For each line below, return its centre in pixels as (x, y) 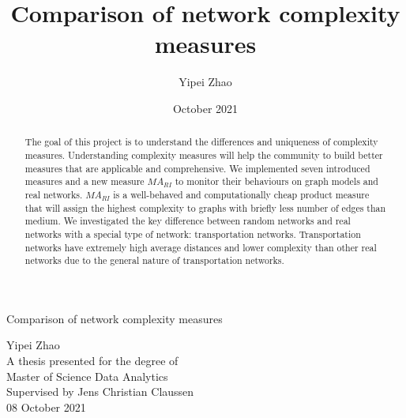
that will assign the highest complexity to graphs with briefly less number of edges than (205, 207)
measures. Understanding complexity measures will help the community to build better (204, 154)
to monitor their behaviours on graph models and (276, 181)
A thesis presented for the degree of (92, 361)
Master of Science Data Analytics (87, 376)
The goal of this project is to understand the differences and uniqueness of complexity (201, 142)
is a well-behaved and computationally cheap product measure (241, 194)
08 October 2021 (46, 407)
